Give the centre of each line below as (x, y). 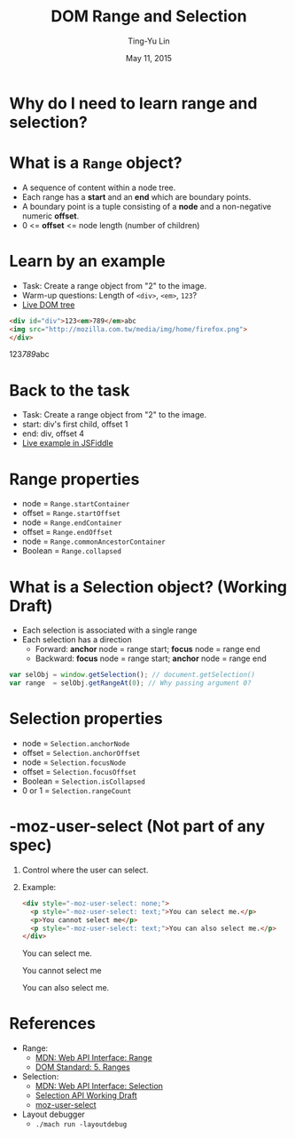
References (52, 1024)
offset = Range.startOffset (71, 513)
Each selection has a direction (77, 640)
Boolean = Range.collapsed (72, 551)
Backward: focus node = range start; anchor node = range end (151, 658)
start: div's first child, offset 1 (75, 425)
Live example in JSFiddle (67, 443)
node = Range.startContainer (76, 504)
